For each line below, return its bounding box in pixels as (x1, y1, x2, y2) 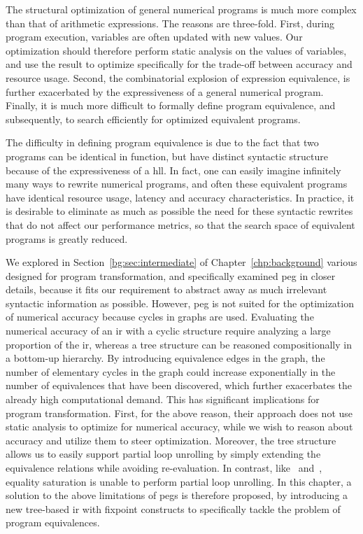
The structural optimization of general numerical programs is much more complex (6, 2, 357, 16)
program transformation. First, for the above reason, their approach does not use (6, 405, 353, 420)
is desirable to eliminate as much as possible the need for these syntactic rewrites (6, 204, 353, 218)
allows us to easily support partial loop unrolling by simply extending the (6, 447, 321, 461)
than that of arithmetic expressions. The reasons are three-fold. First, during (6, 15, 334, 30)
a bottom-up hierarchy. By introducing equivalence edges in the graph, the (6, 351, 325, 365)
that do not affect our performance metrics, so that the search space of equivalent (6, 217, 355, 232)
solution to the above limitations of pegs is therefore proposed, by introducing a (6, 488, 348, 503)
